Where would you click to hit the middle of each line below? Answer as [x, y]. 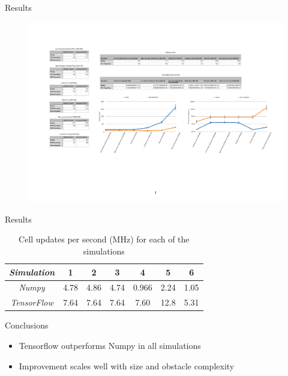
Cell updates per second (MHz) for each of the [104, 239]
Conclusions [27, 325]
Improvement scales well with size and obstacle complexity [127, 365]
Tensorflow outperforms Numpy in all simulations [110, 345]
